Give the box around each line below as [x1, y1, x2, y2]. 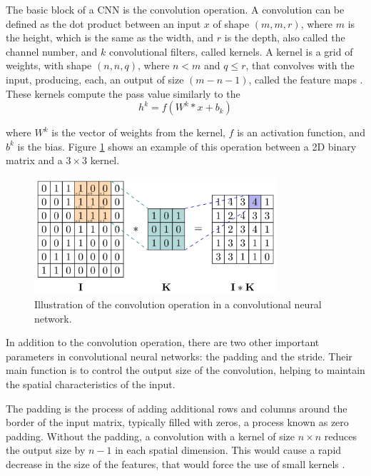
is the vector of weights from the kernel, [51, 125, 225, 140]
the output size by [6, 442, 86, 457]
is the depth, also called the [224, 30, 345, 45]
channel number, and [6, 44, 98, 59]
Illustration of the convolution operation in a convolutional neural [34, 296, 322, 311]
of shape [213, 16, 250, 31]
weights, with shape [6, 58, 92, 73]
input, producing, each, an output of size [6, 71, 184, 86]
